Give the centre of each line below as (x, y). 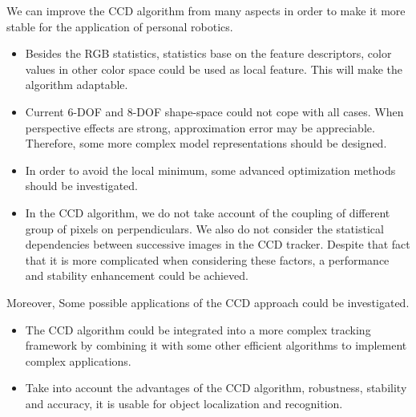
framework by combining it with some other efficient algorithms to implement (216, 345)
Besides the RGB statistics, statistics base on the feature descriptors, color (208, 53)
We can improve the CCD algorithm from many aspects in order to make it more (206, 10)
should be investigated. (81, 186)
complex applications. (78, 360)
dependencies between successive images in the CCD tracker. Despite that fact (218, 244)
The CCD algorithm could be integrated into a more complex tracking (198, 329)
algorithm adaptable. (77, 85)
